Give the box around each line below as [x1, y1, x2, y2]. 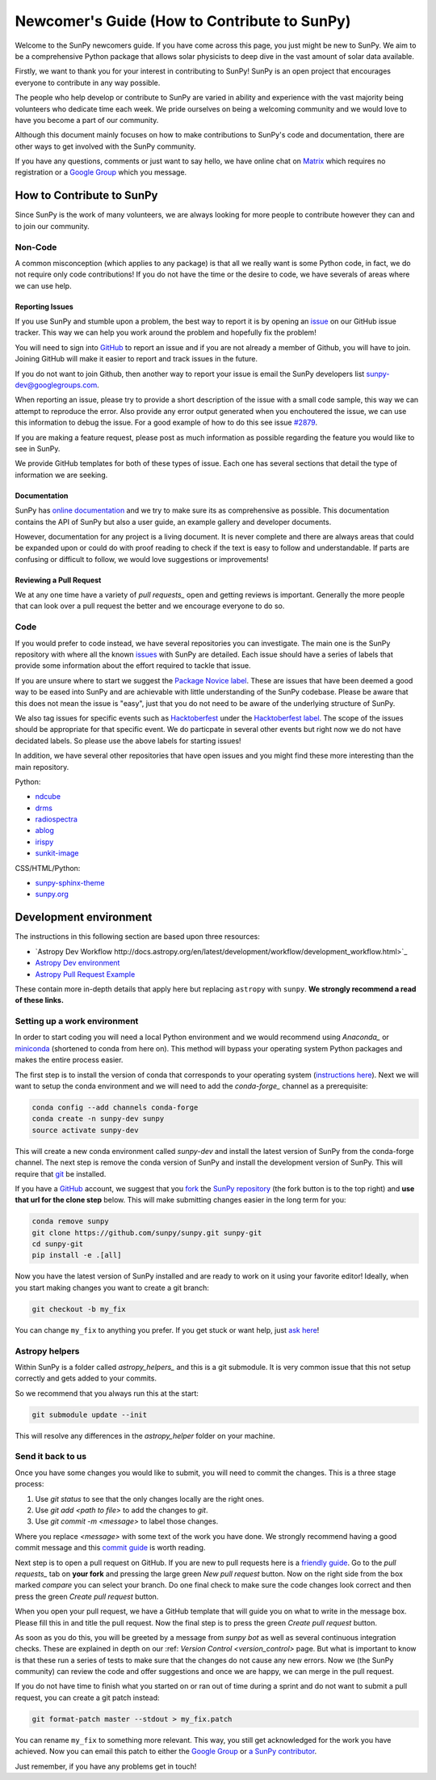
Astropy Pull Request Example [35, 969, 136, 979]
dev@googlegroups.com [15, 380, 98, 390]
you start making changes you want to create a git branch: [15, 1283, 209, 1292]
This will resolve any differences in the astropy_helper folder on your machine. [15, 1431, 275, 1440]
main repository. [15, 762, 69, 772]
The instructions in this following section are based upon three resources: [15, 932, 260, 941]
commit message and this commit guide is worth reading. [15, 1543, 206, 1553]
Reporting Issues [15, 302, 74, 311]
